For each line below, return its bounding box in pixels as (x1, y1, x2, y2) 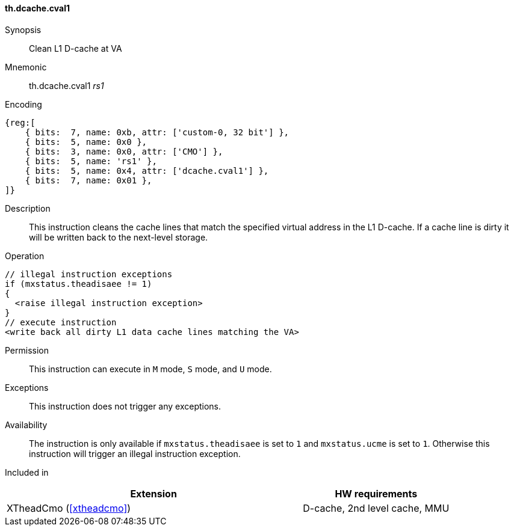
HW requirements (335, 487, 418, 500)
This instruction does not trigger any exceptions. (29, 401, 221, 411)
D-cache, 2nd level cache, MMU (303, 502, 450, 514)
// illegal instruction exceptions (5, 269, 173, 279)
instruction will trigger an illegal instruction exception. (29, 448, 241, 459)
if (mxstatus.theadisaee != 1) (5, 278, 152, 289)
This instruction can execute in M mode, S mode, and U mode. (29, 363, 272, 374)
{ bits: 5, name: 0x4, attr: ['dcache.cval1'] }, (25, 165, 269, 176)
